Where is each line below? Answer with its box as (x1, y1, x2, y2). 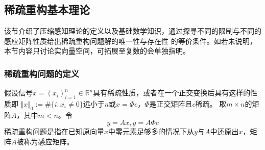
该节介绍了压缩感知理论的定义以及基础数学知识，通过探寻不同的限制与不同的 (4, 26, 261, 36)
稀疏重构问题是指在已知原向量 (4, 126, 104, 137)
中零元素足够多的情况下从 (108, 126, 195, 137)
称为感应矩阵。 (23, 136, 74, 146)
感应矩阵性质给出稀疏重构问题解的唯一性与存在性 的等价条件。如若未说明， (4, 35, 257, 46)
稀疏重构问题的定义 (4, 67, 80, 80)
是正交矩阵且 (149, 98, 192, 109)
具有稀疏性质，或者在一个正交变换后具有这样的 (93, 87, 251, 98)
